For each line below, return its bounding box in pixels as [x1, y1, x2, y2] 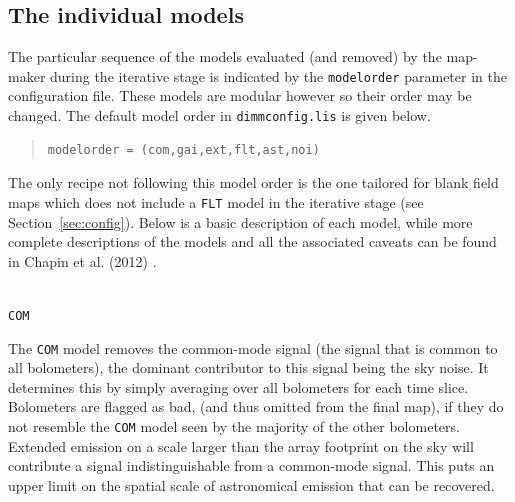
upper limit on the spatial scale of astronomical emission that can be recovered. [8, 474, 495, 495]
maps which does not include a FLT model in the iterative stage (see [8, 191, 424, 212]
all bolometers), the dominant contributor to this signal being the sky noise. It [8, 357, 489, 378]
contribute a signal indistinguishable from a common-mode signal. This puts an [8, 455, 495, 476]
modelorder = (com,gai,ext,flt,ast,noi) [47, 142, 320, 157]
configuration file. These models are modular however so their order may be [8, 85, 472, 106]
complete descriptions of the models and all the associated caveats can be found [8, 231, 497, 252]
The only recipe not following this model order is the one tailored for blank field [8, 172, 499, 193]
